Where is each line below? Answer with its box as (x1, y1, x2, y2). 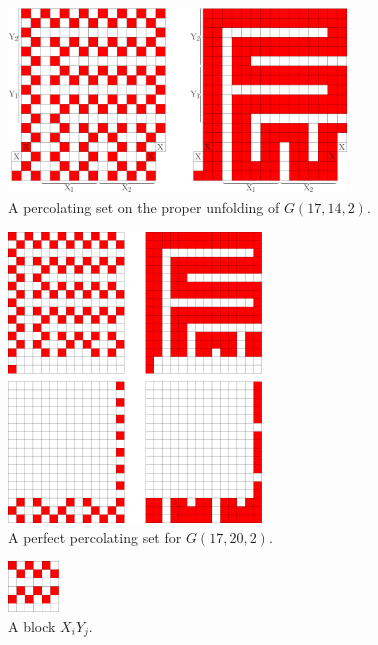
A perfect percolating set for (8, 526, 182, 547)
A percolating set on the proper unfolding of (8, 197, 280, 218)
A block (8, 615, 56, 636)
